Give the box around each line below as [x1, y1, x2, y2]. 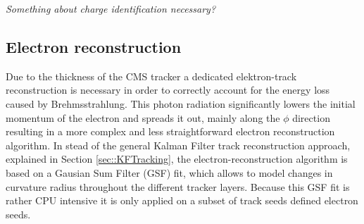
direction [292, 110, 330, 125]
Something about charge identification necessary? [6, 1, 216, 15]
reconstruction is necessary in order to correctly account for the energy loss [6, 82, 330, 97]
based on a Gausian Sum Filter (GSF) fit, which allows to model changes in [6, 165, 333, 180]
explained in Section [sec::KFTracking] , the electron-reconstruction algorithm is [6, 151, 348, 166]
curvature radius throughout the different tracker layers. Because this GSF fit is [6, 179, 350, 194]
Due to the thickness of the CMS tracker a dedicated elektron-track [6, 68, 297, 83]
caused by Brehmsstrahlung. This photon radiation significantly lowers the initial [6, 96, 356, 111]
